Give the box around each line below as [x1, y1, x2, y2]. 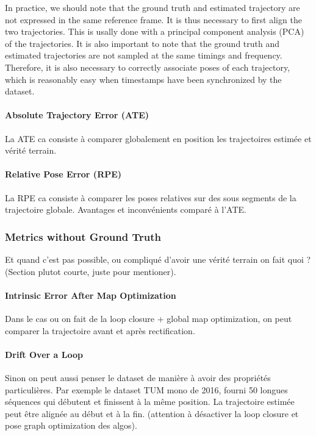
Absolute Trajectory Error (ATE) [5, 109, 149, 121]
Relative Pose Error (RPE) [5, 168, 122, 180]
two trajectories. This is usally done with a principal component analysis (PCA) [5, 25, 304, 38]
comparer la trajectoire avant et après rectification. [5, 324, 195, 337]
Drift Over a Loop [5, 348, 83, 360]
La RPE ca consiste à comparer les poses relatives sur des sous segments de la [5, 191, 296, 204]
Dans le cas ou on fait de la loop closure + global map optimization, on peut [5, 312, 292, 324]
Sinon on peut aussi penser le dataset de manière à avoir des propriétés [5, 371, 271, 384]
